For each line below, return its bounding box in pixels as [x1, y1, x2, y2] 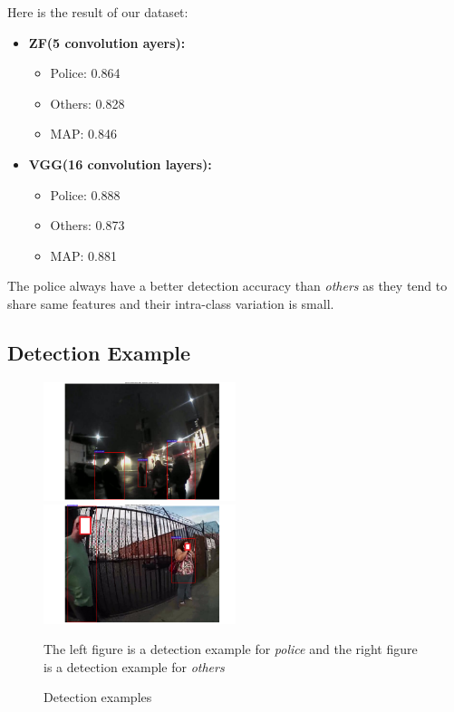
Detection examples [43, 688, 152, 707]
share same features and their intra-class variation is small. [7, 293, 334, 313]
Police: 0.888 [50, 185, 121, 204]
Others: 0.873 [50, 216, 125, 235]
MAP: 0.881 [50, 245, 117, 265]
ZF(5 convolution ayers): [28, 33, 186, 52]
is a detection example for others [43, 657, 225, 676]
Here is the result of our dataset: [7, 3, 188, 21]
